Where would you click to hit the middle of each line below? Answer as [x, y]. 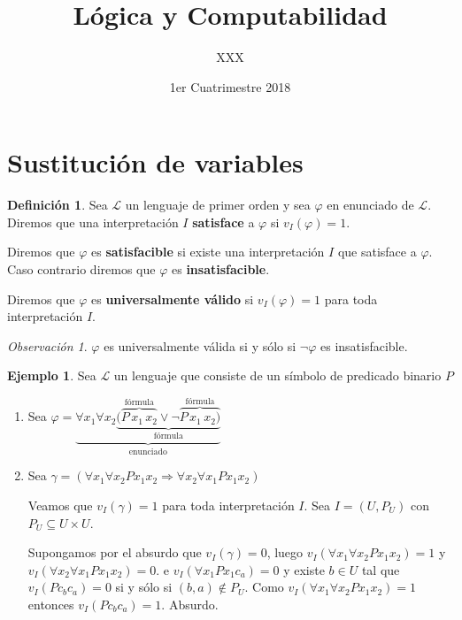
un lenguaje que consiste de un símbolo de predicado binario [277, 375]
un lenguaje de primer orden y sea [218, 205]
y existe [304, 569]
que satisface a [377, 252]
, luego [285, 552]
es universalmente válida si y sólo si [200, 345]
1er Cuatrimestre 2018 [230, 86]
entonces [51, 604]
